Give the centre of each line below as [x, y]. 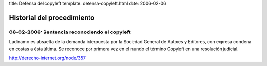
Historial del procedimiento [52, 17]
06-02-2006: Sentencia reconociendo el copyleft [70, 32]
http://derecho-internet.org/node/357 [47, 58]
